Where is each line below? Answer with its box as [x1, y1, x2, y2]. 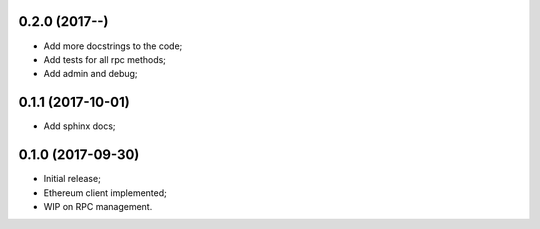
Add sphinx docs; [43, 120, 116, 132]
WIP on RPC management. [43, 200, 153, 212]
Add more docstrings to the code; [43, 40, 183, 52]
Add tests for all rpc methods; [43, 53, 167, 65]
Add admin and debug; [43, 68, 139, 80]
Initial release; [43, 173, 102, 185]
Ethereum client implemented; [43, 186, 167, 199]
